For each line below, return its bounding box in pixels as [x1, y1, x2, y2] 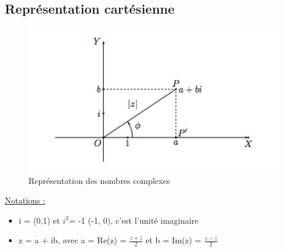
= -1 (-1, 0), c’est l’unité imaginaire [69, 214, 199, 226]
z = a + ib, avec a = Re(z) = [18, 234, 126, 246]
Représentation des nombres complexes [28, 174, 170, 186]
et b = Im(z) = [145, 234, 201, 246]
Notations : [5, 194, 46, 206]
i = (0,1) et [18, 214, 61, 226]
